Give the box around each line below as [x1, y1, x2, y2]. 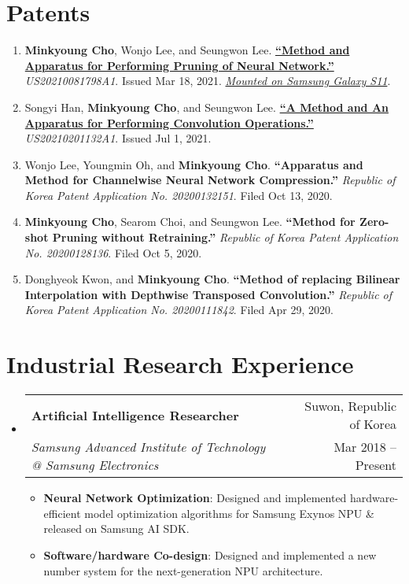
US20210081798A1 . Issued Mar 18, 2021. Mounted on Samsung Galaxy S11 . [24, 72, 391, 89]
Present [355, 456, 396, 475]
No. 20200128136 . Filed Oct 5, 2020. [24, 244, 202, 261]
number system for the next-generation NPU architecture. [43, 562, 323, 578]
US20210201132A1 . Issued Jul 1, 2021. [24, 130, 212, 146]
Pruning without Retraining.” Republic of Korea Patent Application [52, 229, 399, 246]
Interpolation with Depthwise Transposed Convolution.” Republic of [24, 286, 392, 302]
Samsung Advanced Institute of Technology [31, 438, 266, 456]
